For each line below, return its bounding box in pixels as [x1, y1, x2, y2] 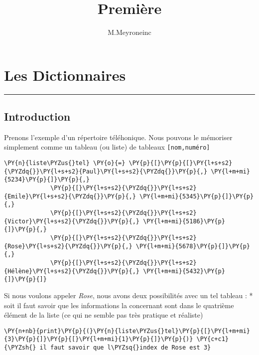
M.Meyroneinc [108, 27, 151, 37]
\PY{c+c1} [196, 336, 229, 343]
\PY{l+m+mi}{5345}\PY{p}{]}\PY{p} [139, 192, 254, 200]
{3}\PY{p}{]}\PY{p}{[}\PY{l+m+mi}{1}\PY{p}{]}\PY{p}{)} [4, 336, 193, 343]
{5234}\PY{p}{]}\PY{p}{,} [4, 176, 90, 183]
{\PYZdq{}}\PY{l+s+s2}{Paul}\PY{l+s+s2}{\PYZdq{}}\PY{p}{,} [4, 168, 208, 175]
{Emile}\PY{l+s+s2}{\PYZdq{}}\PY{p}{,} [4, 192, 136, 200]
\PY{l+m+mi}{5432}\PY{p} [143, 267, 225, 275]
